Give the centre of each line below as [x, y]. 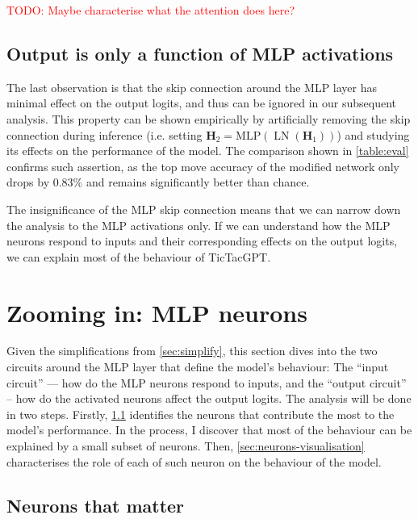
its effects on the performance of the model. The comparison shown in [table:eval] [208, 151]
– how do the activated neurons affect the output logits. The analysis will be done [209, 398]
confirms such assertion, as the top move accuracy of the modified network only [203, 166]
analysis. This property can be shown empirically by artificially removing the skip [209, 118]
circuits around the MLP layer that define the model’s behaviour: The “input [198, 367]
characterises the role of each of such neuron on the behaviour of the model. [194, 461]
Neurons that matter [96, 505]
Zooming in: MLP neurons [157, 312]
